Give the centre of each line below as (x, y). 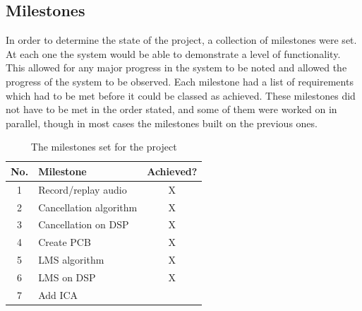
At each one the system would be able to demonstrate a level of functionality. (173, 53)
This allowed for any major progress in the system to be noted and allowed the (176, 68)
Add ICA (58, 294)
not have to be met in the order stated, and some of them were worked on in (171, 109)
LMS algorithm (71, 260)
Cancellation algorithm (88, 207)
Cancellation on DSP (84, 224)
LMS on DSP (67, 277)
